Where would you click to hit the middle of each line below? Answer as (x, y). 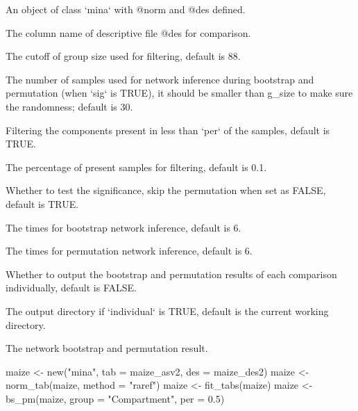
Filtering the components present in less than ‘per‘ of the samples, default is (168, 130)
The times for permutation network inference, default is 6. (129, 251)
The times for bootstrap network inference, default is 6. (123, 227)
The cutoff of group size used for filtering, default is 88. (123, 56)
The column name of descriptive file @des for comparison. (128, 32)
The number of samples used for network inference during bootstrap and (160, 79)
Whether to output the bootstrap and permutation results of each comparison (171, 274)
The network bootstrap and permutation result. (107, 348)
